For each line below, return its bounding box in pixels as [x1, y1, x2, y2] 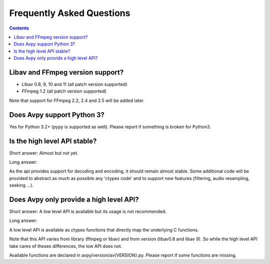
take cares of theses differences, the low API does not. [9, 243, 122, 249]
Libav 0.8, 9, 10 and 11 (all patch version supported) [21, 81, 127, 87]
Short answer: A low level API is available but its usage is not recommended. [9, 208, 167, 214]
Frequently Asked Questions [9, 7, 130, 18]
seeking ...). [9, 182, 33, 188]
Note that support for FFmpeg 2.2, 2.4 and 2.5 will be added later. [9, 97, 145, 103]
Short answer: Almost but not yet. [9, 150, 78, 156]
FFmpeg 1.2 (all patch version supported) [21, 88, 107, 94]
